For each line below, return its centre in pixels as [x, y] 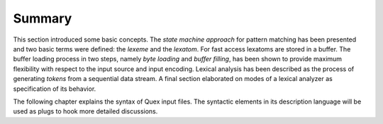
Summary [43, 18]
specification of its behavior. [55, 89]
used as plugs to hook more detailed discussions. [85, 111]
